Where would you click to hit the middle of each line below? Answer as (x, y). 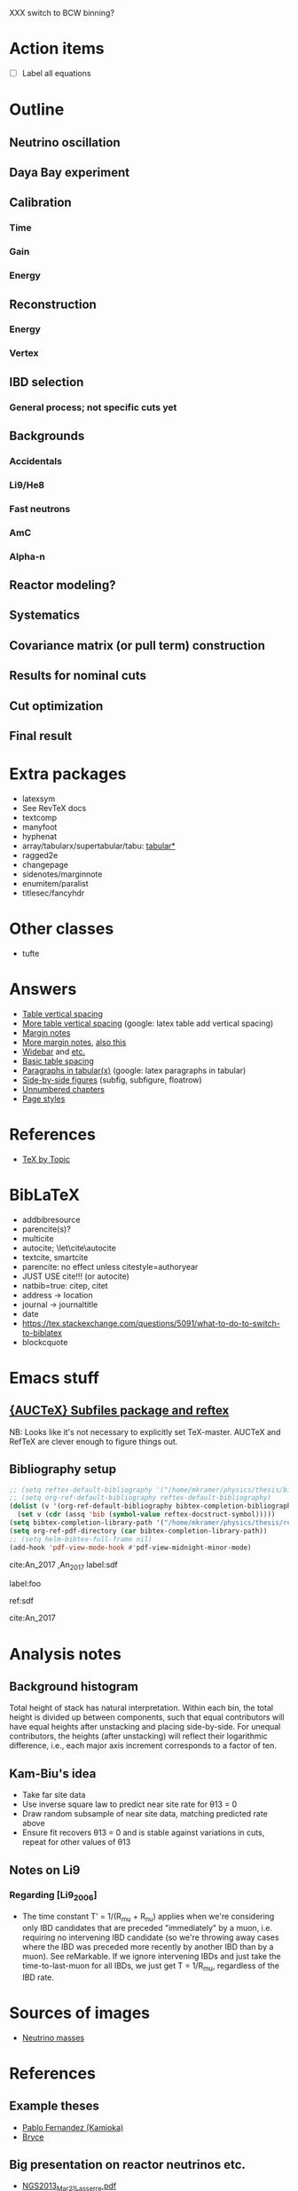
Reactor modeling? (63, 585)
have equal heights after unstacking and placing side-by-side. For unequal (145, 1727)
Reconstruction (53, 304)
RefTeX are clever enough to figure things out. (94, 1441)
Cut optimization (56, 706)
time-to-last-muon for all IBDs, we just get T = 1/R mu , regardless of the (151, 1966)
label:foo (25, 1584)
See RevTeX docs (54, 808)
